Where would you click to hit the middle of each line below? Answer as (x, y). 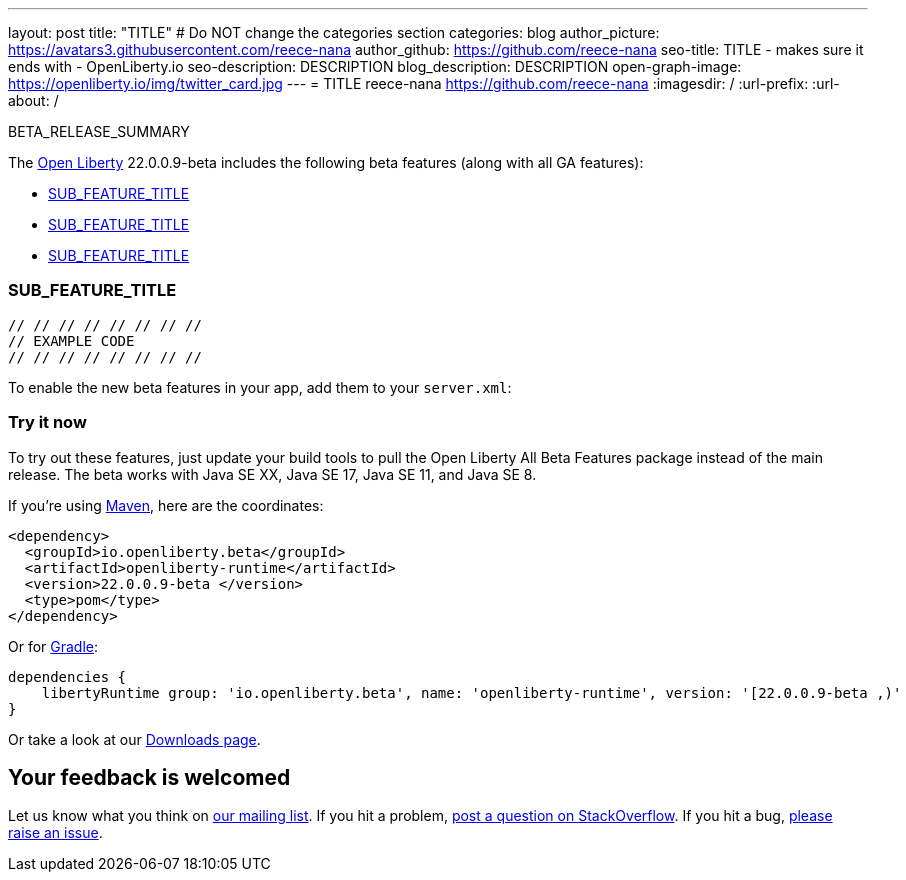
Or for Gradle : (53, 646)
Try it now (47, 422)
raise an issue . (55, 833)
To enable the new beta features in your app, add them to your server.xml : (260, 387)
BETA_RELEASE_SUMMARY (99, 131)
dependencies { (67, 676)
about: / (33, 100)
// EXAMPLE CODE (71, 340)
